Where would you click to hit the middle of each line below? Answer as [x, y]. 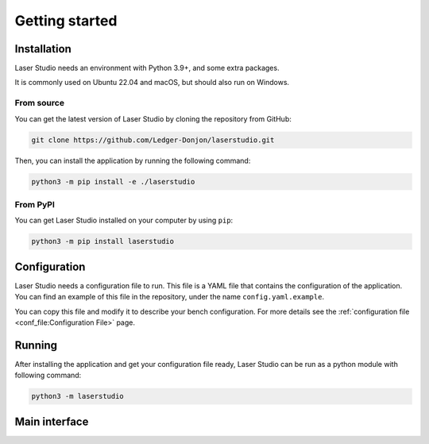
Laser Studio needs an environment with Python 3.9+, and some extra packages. [147, 68]
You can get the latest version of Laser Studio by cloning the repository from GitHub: [153, 118]
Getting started [66, 21]
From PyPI [35, 204]
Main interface [52, 421]
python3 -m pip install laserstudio [103, 241]
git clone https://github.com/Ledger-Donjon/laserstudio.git [153, 140]
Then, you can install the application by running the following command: [133, 160]
